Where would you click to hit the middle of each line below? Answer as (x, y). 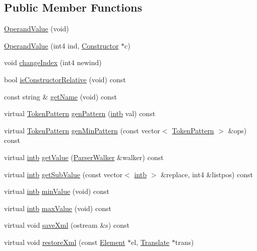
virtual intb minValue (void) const (57, 191)
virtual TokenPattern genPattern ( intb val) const (80, 113)
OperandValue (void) (37, 29)
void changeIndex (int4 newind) (53, 62)
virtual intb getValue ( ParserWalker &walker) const (84, 157)
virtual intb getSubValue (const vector (63, 174)
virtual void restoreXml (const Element (65, 242)
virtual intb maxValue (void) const (58, 208)
